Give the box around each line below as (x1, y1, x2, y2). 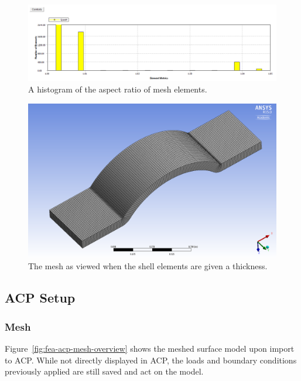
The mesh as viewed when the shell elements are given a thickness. (28, 260, 268, 272)
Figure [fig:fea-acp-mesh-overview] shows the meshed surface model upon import (5, 342, 295, 354)
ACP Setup (5, 289, 76, 307)
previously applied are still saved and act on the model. (5, 365, 204, 377)
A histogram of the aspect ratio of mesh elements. (28, 83, 207, 95)
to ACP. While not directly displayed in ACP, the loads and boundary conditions (5, 353, 297, 366)
